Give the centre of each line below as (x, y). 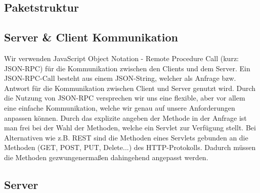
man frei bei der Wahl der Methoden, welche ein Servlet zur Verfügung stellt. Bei (130, 128)
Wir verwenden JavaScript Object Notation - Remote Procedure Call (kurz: (121, 58)
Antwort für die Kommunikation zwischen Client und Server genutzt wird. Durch (130, 88)
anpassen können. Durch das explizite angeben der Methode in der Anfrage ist (125, 117)
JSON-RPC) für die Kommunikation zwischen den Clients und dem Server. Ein (127, 68)
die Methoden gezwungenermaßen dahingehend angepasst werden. (106, 157)
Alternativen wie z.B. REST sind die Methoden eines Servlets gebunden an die (126, 137)
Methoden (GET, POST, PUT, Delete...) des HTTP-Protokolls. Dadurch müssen (130, 147)
